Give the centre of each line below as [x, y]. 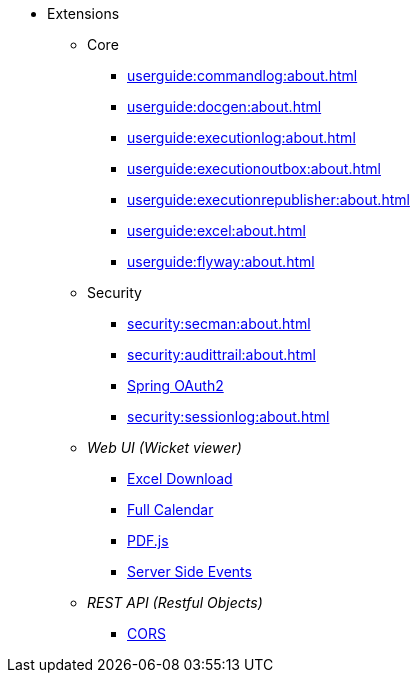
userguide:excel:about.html [216, 230]
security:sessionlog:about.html [228, 416]
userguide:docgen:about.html [224, 106]
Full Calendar [170, 509]
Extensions [83, 13]
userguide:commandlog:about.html [242, 75]
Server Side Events [189, 571]
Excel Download [180, 478]
